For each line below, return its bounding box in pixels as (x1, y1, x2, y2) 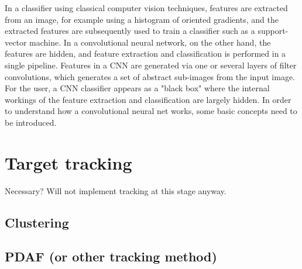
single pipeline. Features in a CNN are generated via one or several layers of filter (5, 58, 297, 71)
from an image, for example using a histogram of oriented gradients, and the (5, 13, 279, 25)
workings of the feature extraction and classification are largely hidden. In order (5, 93, 291, 105)
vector (5, 36, 27, 48)
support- (258, 25, 289, 37)
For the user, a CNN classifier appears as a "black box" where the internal (5, 82, 270, 94)
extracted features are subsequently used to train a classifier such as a (5, 25, 255, 37)
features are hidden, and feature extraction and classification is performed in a (5, 47, 286, 60)
